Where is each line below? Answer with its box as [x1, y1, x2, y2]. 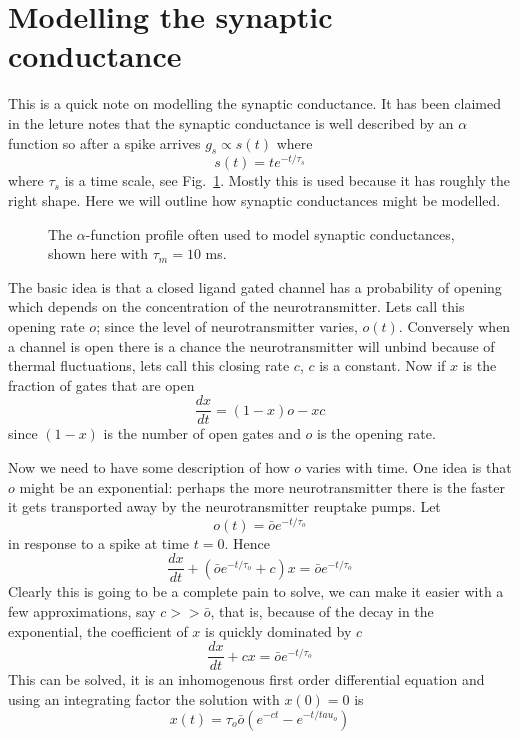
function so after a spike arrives [8, 132, 201, 153]
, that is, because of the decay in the [210, 601, 434, 622]
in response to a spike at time [8, 532, 190, 553]
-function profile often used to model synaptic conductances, [85, 223, 455, 244]
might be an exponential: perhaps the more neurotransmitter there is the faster [19, 476, 505, 497]
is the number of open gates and [103, 423, 301, 444]
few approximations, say [8, 601, 156, 622]
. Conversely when [398, 315, 511, 336]
